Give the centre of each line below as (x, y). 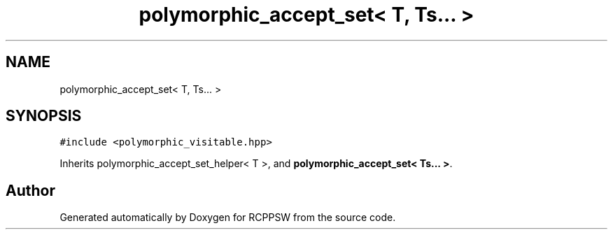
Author (30, 190)
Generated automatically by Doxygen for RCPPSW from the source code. (228, 218)
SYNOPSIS (44, 116)
